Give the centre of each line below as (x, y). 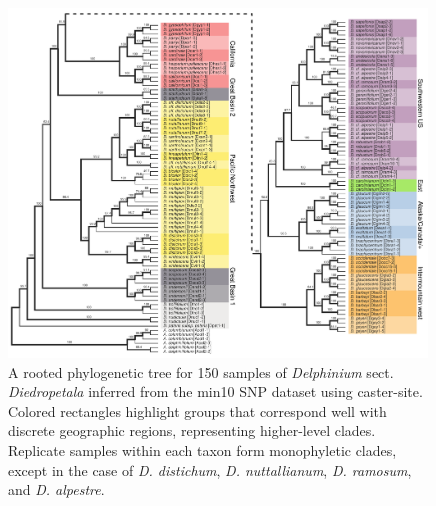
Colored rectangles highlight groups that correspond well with (197, 410)
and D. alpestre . (56, 489)
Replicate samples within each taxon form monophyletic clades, (202, 449)
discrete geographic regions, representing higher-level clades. (192, 430)
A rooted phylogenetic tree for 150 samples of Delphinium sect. (201, 371)
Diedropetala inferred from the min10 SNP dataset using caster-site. (215, 391)
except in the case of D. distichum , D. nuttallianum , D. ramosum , (210, 469)
